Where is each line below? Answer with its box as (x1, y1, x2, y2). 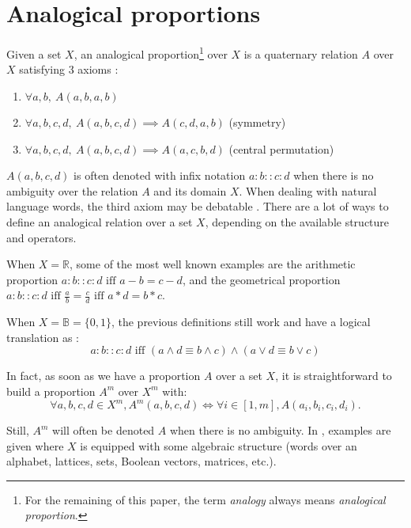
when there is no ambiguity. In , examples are (169, 422, 391, 439)
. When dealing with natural (239, 182, 377, 199)
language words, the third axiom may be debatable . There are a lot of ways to (6, 198, 389, 215)
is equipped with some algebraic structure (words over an (80, 437, 357, 454)
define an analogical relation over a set (6, 213, 193, 230)
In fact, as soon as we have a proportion (6, 367, 201, 384)
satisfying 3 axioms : (19, 61, 119, 78)
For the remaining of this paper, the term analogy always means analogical (25, 491, 386, 507)
